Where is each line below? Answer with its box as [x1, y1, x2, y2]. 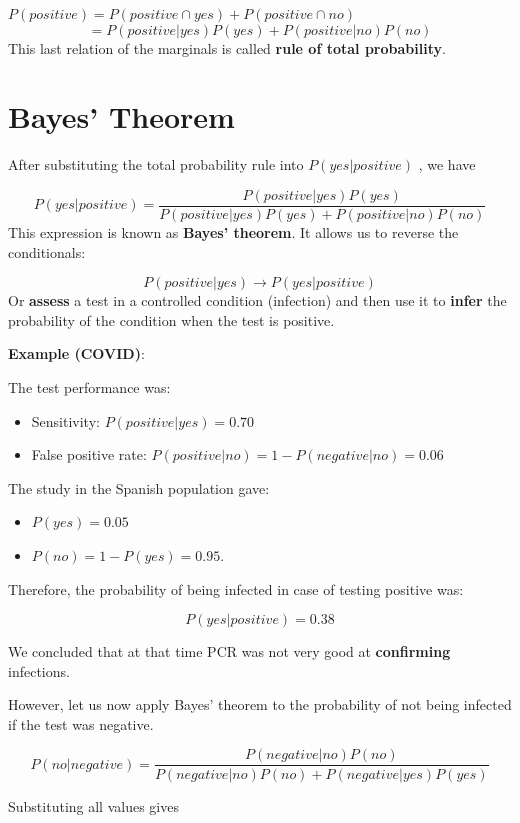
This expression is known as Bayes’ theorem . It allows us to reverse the [8, 221, 459, 242]
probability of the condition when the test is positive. [8, 309, 335, 330]
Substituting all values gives [8, 795, 179, 816]
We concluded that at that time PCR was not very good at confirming [8, 641, 451, 662]
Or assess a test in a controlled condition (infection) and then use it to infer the [8, 290, 507, 311]
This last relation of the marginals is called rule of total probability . [8, 37, 446, 58]
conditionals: [8, 241, 86, 262]
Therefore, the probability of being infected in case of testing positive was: [8, 578, 464, 599]
